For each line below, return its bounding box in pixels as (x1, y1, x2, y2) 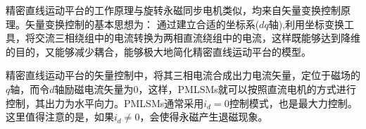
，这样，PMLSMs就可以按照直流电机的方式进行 (138, 81, 356, 96)
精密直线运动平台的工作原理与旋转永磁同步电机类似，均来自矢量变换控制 (6, 3, 341, 17)
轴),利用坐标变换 (268, 16, 344, 31)
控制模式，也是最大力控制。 (229, 95, 358, 110)
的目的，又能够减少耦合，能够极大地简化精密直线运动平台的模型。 (6, 44, 311, 59)
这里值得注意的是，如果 (6, 109, 114, 124)
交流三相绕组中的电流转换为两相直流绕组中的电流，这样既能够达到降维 (34, 30, 360, 45)
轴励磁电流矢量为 (54, 81, 134, 96)
